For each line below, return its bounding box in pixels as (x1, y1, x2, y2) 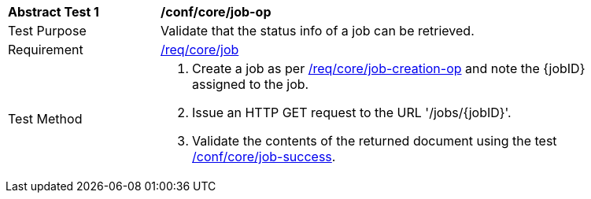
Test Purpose (8, 23, 87, 39)
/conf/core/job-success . (192, 149, 336, 164)
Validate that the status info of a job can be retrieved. (161, 23, 475, 39)
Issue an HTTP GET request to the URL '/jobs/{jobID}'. (192, 105, 512, 120)
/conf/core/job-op (161, 4, 271, 20)
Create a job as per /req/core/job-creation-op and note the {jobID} (192, 61, 585, 76)
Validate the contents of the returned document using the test (192, 133, 557, 149)
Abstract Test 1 (8, 4, 99, 20)
